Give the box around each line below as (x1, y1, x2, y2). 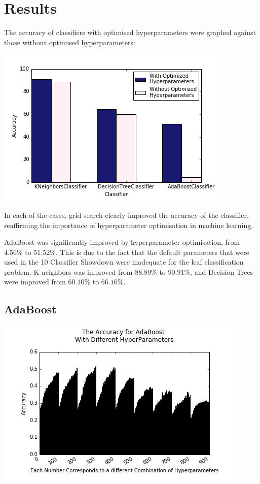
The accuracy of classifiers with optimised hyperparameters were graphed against (4, 27, 256, 38)
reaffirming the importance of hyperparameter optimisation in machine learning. (4, 219, 253, 230)
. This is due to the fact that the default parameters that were (55, 246, 249, 257)
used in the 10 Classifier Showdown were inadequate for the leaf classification (4, 256, 244, 267)
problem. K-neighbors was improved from (4, 266, 133, 277)
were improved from (4, 276, 66, 287)
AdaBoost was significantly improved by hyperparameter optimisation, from (4, 237, 240, 247)
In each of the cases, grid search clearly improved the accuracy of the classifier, (4, 209, 249, 220)
